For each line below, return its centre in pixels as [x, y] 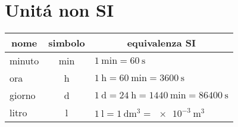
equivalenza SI [161, 43]
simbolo [67, 43]
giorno [23, 95]
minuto [24, 61]
